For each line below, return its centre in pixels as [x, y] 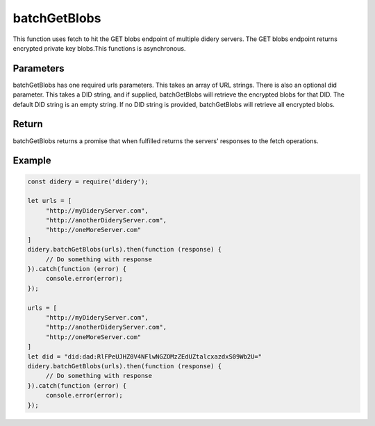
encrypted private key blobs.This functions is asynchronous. [99, 48]
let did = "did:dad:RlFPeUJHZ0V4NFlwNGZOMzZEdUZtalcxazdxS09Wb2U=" [145, 357]
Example [32, 161]
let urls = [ [50, 201]
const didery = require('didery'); [88, 181]
